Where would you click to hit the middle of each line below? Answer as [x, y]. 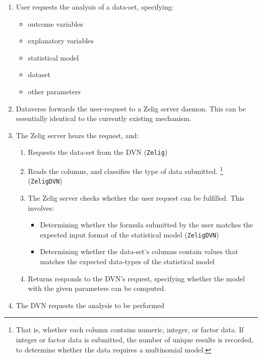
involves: [41, 207]
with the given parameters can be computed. [97, 288]
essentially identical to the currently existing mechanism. [104, 118]
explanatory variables [61, 41]
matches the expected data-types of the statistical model [127, 261]
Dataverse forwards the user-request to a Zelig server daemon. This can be [131, 108]
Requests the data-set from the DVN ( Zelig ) [98, 152]
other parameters [54, 91]
